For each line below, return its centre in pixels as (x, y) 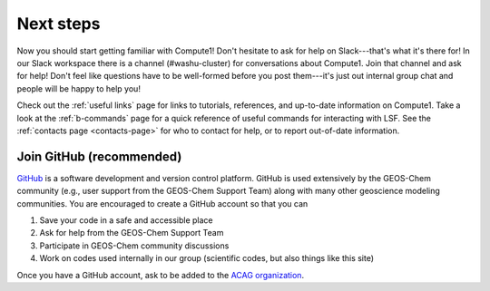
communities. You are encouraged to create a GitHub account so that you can (162, 203)
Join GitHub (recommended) (99, 156)
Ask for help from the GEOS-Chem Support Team (132, 233)
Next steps (59, 24)
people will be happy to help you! (78, 88)
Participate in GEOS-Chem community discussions (134, 246)
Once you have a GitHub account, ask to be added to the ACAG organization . (160, 275)
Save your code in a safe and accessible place (126, 220)
